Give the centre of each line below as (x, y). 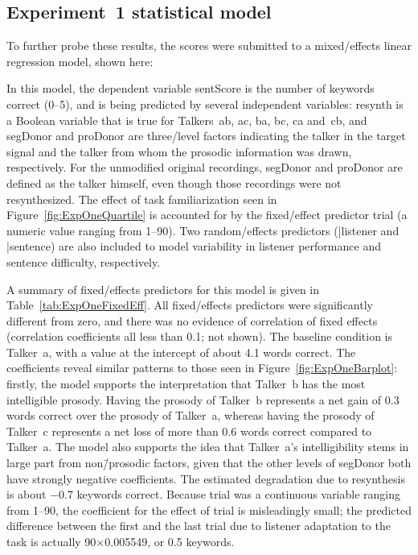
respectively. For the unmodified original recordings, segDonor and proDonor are (205, 167)
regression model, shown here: (80, 61)
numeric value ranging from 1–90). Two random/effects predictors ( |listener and (203, 230)
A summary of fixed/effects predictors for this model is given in (163, 289)
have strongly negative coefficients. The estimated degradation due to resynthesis (206, 478)
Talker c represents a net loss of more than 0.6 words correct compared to (189, 431)
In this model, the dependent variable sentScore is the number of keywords (191, 88)
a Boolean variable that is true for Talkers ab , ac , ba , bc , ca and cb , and (187, 120)
